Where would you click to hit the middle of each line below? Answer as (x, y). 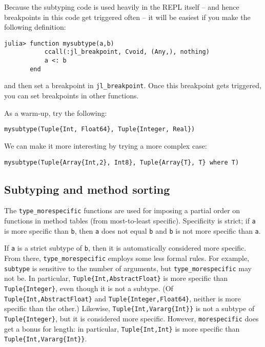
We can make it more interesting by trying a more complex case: (106, 145)
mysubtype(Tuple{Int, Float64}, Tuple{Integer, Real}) (100, 129)
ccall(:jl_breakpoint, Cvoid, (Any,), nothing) (127, 52)
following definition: (35, 27)
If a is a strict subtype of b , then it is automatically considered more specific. (125, 248)
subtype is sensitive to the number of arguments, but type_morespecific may (128, 268)
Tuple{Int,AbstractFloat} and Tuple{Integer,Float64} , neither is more (123, 298)
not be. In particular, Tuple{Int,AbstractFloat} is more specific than (116, 278)
